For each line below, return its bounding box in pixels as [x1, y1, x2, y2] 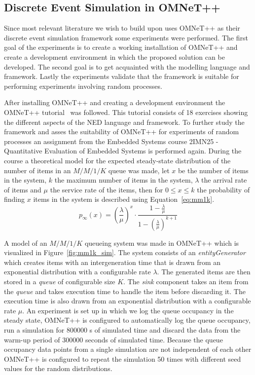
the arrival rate [201, 175, 247, 185]
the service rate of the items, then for [50, 184, 163, 194]
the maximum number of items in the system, [54, 175, 193, 185]
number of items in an [4, 165, 71, 175]
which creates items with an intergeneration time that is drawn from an [4, 257, 221, 267]
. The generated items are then [157, 266, 251, 277]
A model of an [4, 237, 47, 248]
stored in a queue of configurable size [4, 276, 115, 286]
